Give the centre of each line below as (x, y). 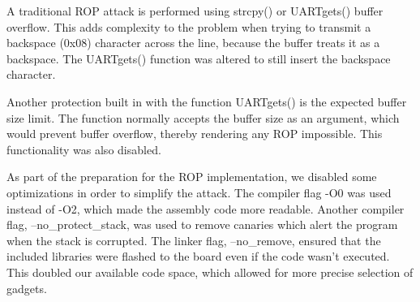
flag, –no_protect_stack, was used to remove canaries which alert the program (202, 224)
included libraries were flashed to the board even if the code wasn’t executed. (198, 256)
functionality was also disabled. (84, 149)
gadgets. (27, 288)
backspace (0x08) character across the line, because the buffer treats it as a (193, 43)
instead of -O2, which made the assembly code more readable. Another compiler (206, 208)
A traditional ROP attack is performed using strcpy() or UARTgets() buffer (195, 11)
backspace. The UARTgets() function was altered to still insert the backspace (199, 58)
